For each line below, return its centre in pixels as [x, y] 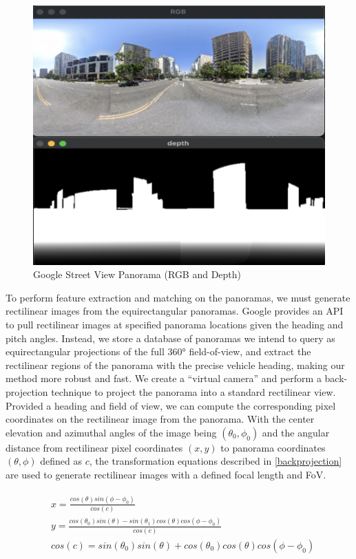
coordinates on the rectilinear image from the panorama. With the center [160, 419]
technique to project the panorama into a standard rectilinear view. [193, 391]
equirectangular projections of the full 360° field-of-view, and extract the [158, 351]
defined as [61, 461]
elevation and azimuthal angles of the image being [111, 432]
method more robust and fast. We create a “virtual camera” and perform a [164, 378]
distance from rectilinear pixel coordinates [94, 447]
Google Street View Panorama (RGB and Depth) [137, 274]
